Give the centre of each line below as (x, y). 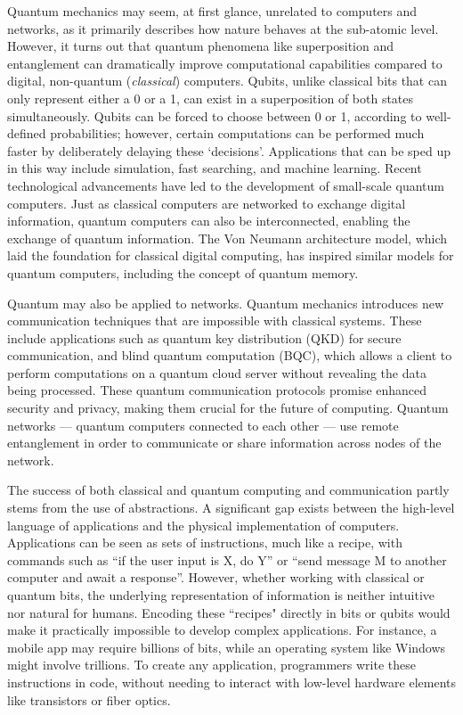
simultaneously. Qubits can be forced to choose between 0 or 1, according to (215, 115)
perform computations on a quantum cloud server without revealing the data (217, 372)
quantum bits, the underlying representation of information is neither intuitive (221, 595)
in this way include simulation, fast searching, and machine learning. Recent (215, 168)
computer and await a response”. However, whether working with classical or (216, 577)
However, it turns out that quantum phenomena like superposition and (200, 46)
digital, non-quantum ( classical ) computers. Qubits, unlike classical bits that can (227, 81)
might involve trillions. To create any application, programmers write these (211, 665)
